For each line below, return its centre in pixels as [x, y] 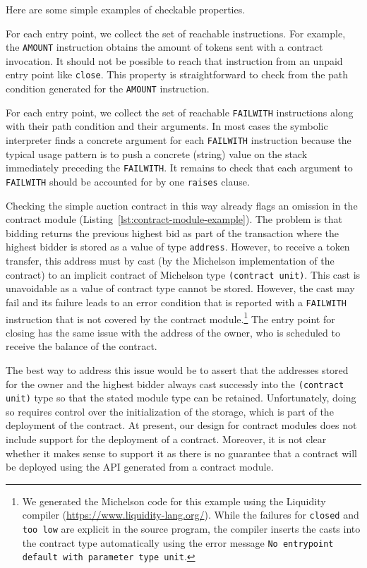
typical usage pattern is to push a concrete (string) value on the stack [157, 153]
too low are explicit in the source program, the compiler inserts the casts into [191, 529]
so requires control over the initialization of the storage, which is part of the [170, 411]
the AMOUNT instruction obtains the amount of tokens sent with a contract [164, 47]
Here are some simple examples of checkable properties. [126, 9]
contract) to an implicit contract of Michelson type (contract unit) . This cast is [183, 274]
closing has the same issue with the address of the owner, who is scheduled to [173, 332]
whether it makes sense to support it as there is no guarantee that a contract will [181, 453]
